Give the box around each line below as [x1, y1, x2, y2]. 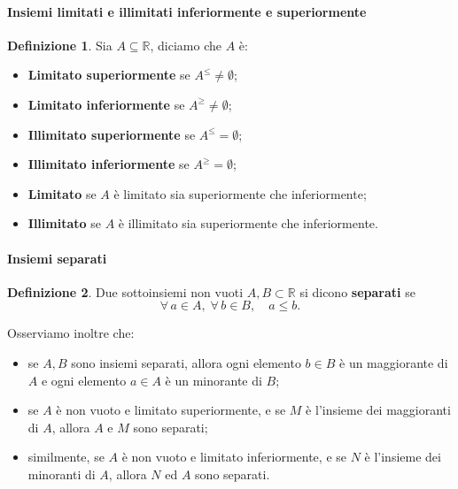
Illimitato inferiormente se [27, 155, 190, 173]
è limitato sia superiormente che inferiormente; [113, 184, 367, 202]
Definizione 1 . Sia [7, 35, 113, 54]
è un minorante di [165, 371, 262, 389]
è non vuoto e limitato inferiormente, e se [121, 447, 346, 466]
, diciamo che [150, 35, 222, 54]
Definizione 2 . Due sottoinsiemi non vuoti [7, 282, 244, 301]
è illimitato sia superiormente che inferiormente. [118, 214, 378, 233]
